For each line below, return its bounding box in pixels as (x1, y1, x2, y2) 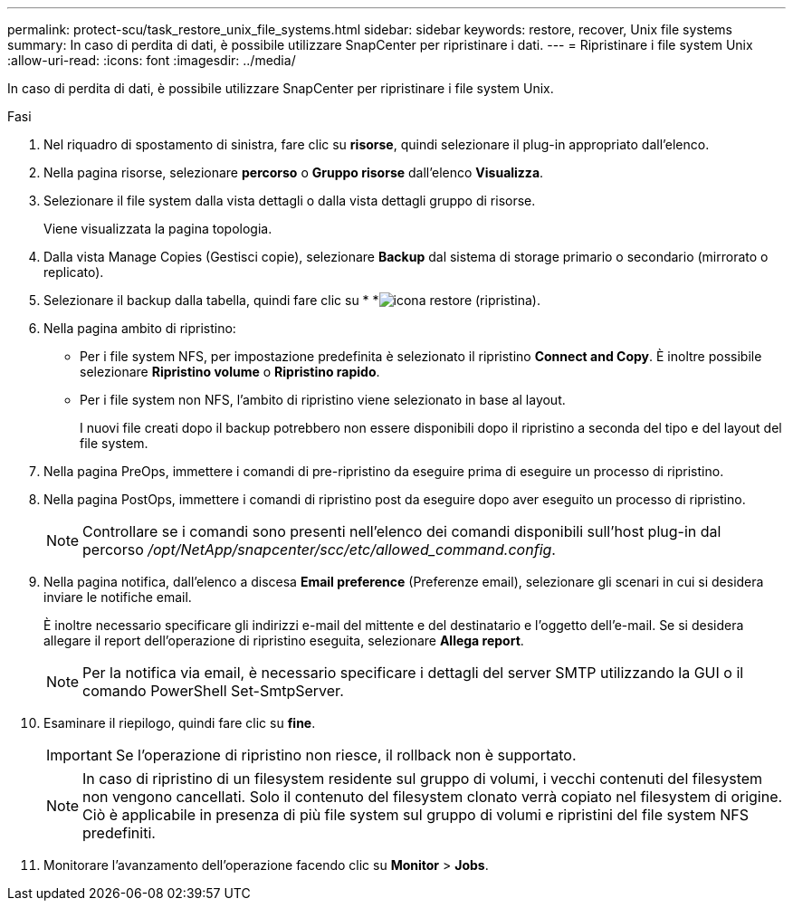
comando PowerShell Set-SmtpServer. (82, 682, 344, 700)
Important (46, 746, 112, 764)
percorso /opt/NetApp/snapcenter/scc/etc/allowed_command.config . (82, 540, 556, 559)
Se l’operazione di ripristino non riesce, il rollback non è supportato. (115, 746, 577, 764)
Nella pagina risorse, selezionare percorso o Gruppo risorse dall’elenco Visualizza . (43, 165, 544, 180)
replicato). (43, 264, 104, 280)
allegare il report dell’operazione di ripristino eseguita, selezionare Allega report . (43, 633, 524, 648)
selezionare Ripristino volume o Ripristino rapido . (80, 364, 380, 379)
